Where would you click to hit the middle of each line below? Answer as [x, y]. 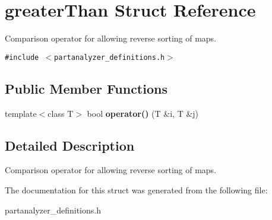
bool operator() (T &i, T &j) [143, 113]
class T [61, 113]
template [21, 113]
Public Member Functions [86, 88]
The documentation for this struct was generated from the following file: [136, 189]
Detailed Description [70, 145]
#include [22, 57]
